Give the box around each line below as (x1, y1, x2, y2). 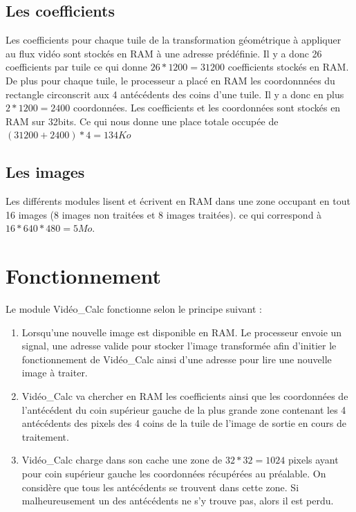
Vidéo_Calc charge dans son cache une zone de (21, 452, 223, 467)
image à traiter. (21, 365, 88, 380)
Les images (6, 161, 85, 183)
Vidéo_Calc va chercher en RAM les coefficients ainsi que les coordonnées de (21, 389, 348, 403)
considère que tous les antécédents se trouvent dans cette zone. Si (21, 479, 299, 494)
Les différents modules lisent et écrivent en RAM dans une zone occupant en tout (6, 194, 350, 208)
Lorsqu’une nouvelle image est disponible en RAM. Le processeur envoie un (21, 324, 342, 339)
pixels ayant (288, 452, 339, 467)
